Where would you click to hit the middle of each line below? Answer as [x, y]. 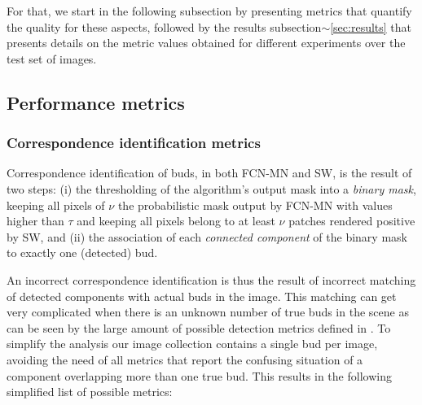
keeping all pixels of [56, 205]
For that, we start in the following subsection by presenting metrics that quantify [209, 11]
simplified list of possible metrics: [90, 392]
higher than [35, 221]
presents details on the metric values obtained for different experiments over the [206, 43]
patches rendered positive [352, 221]
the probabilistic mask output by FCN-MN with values [255, 205]
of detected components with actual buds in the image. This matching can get [202, 296]
